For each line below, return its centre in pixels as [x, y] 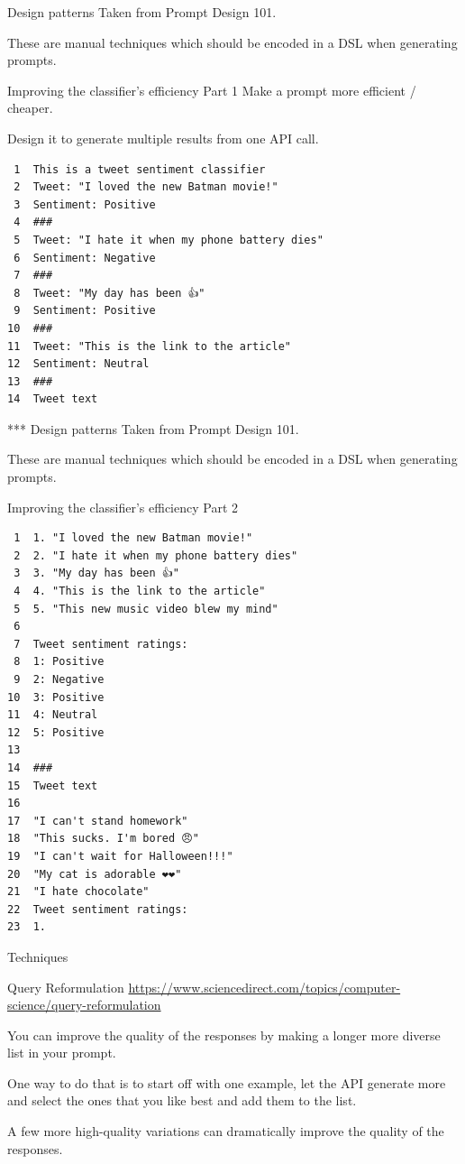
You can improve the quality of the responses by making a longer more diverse [224, 1035]
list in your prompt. [62, 1053]
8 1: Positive [59, 662]
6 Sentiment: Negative [85, 258]
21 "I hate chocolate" [78, 892]
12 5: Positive [56, 732]
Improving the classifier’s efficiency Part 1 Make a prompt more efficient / [212, 90]
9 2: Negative [59, 679]
